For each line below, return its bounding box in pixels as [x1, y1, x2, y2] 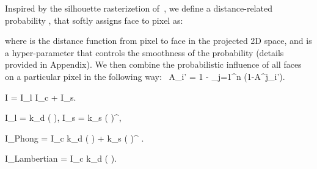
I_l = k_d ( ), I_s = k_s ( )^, [5, 111, 122, 124]
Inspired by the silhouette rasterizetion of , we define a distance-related [5, 2, 272, 14]
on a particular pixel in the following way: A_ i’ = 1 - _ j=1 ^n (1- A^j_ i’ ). [5, 70, 285, 82]
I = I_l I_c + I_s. [5, 90, 76, 103]
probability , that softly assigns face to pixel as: [5, 13, 183, 26]
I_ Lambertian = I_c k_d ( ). [5, 152, 117, 165]
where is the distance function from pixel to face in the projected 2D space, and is [5, 34, 312, 47]
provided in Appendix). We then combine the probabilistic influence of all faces [5, 58, 302, 71]
